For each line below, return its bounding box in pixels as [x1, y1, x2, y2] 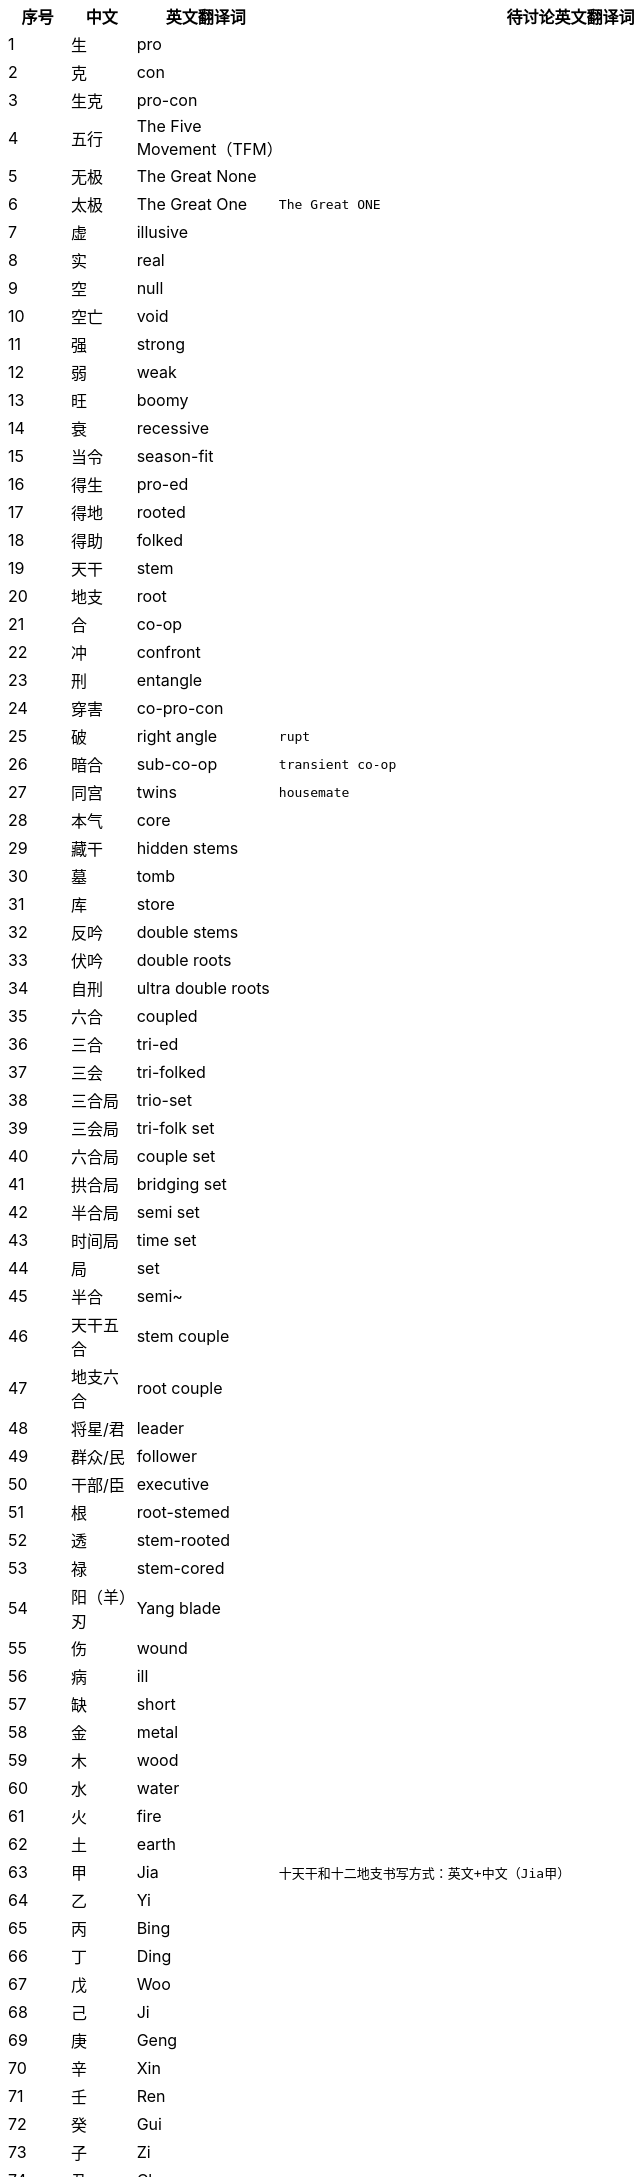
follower [136, 1446, 197, 1466]
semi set [136, 1202, 200, 1222]
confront [136, 642, 201, 662]
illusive [136, 222, 189, 242]
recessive [136, 418, 209, 438]
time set [136, 1230, 197, 1250]
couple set [136, 1146, 216, 1166]
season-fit [136, 446, 214, 466]
